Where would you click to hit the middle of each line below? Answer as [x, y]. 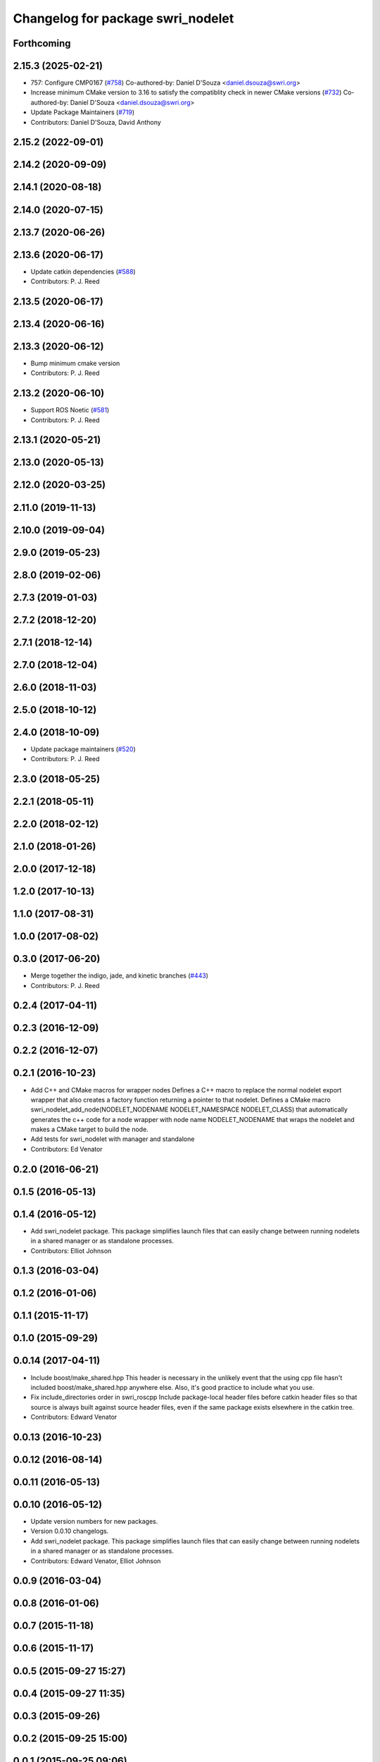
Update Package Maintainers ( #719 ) [83, 112]
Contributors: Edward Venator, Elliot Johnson [96, 1560]
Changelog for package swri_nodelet [123, 18]
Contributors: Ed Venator [66, 1149]
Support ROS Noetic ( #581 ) [70, 410]
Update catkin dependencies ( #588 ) [83, 271]
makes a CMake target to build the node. [90, 1129]
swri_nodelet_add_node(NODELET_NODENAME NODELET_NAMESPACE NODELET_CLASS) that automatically [189, 1109]
